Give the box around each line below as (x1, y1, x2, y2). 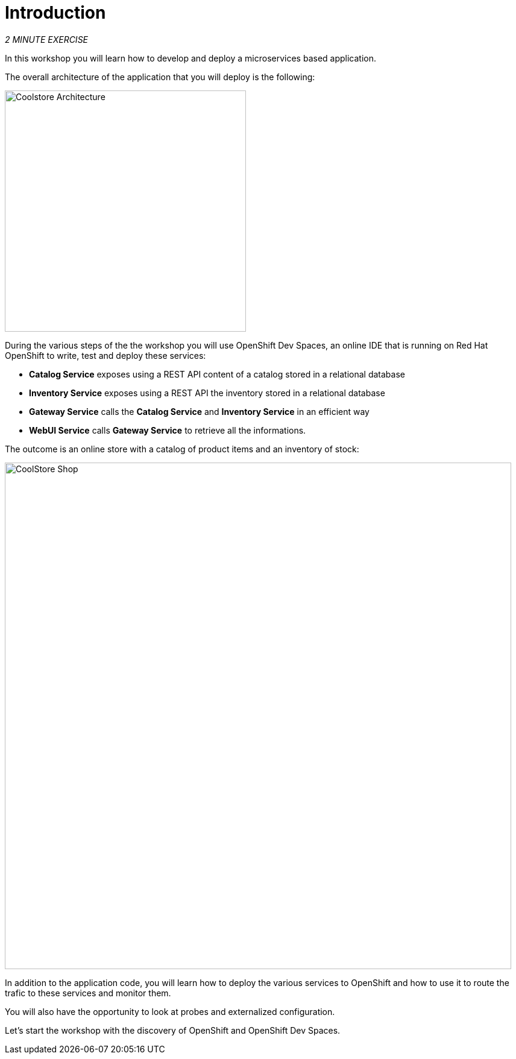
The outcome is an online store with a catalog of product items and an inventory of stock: (5, 443, 359, 454)
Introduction (5, 2, 106, 23)
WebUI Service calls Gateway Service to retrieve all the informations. (29, 425, 306, 435)
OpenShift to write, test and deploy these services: (5, 350, 206, 361)
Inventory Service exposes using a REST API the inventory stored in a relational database (29, 387, 385, 398)
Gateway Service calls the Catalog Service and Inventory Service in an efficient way (29, 406, 370, 417)
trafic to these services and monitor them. (5, 987, 171, 998)
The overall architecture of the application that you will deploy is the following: (5, 71, 315, 82)
